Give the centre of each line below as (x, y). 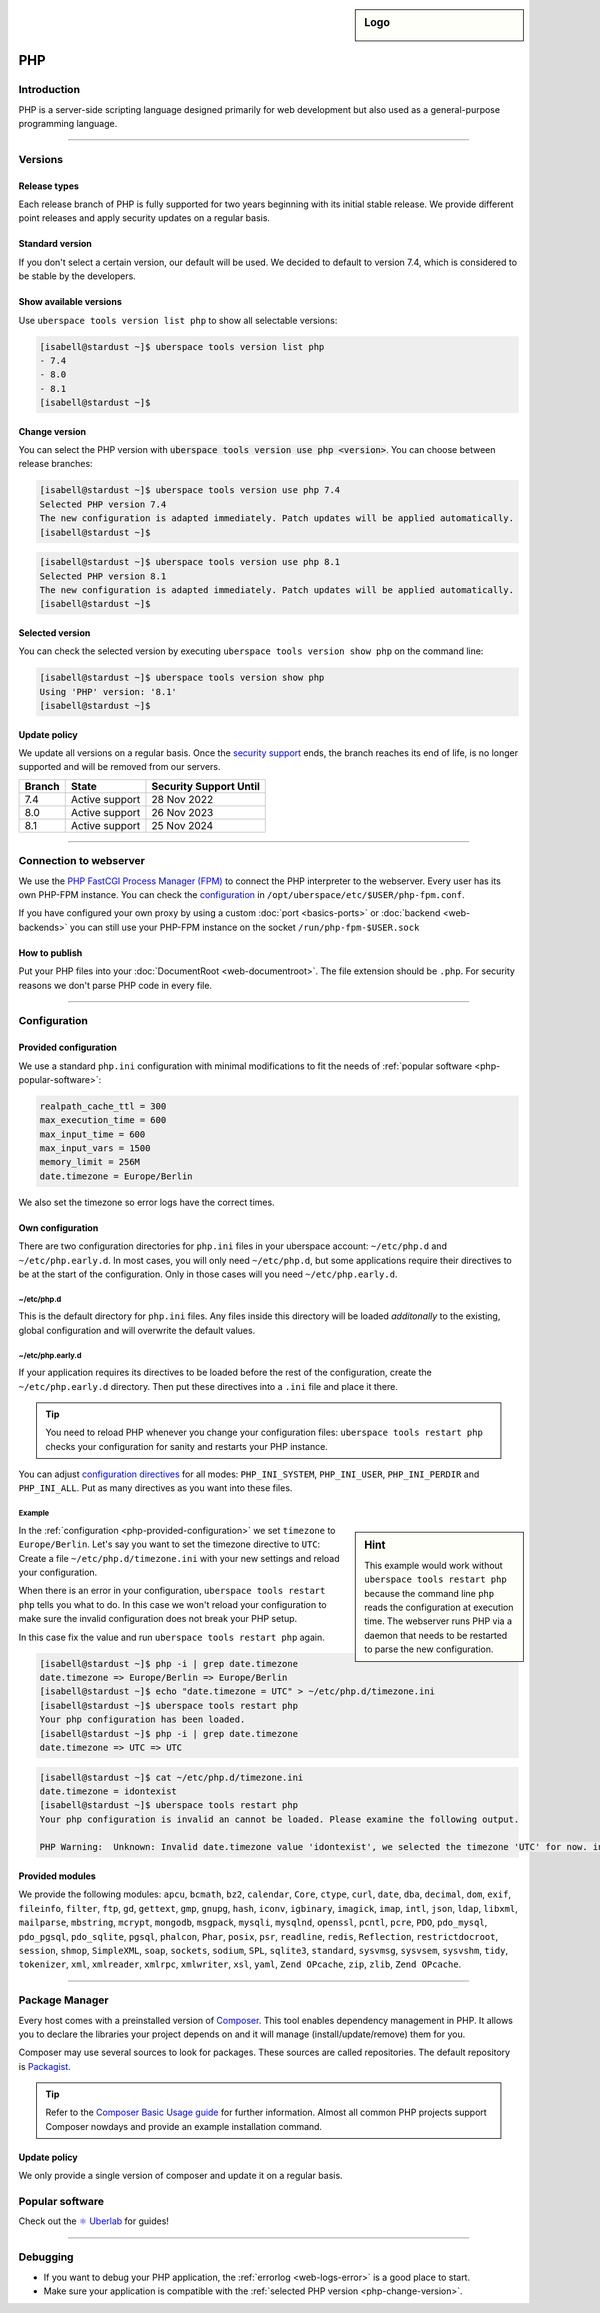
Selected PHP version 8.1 (103, 576)
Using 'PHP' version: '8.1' (108, 691)
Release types (49, 186)
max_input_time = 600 (92, 1134)
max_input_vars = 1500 (95, 1148)
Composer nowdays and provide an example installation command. (184, 2126)
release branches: (56, 464)
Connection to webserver (81, 861)
